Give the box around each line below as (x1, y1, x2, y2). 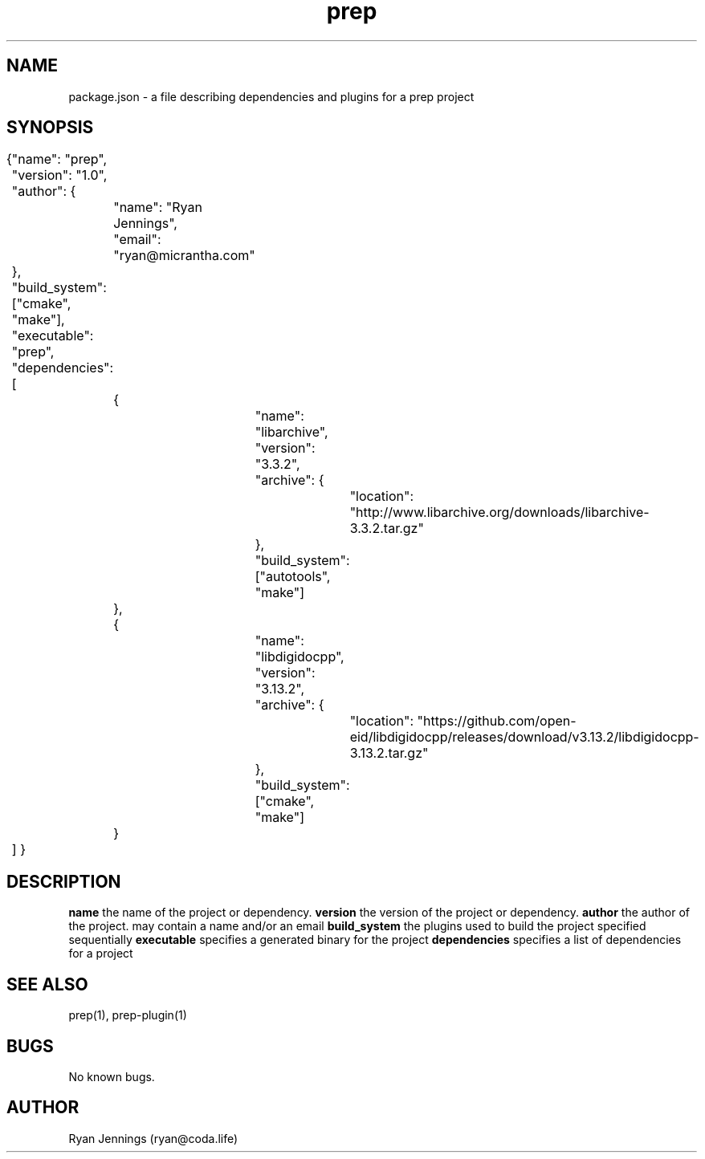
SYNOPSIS (6, 117, 94, 138)
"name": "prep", (11, 151, 108, 168)
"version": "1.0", (11, 167, 108, 184)
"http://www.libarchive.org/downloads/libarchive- (349, 504, 650, 521)
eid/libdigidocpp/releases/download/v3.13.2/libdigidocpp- (349, 729, 699, 746)
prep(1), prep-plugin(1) (68, 1008, 187, 1023)
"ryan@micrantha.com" (113, 247, 255, 264)
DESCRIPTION (6, 871, 121, 892)
